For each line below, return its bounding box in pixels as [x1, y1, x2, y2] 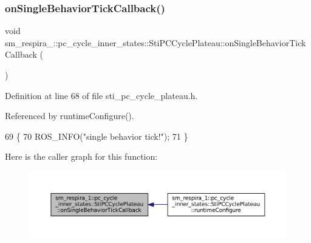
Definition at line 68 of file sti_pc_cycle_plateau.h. [5, 89, 198, 101]
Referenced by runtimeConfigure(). [5, 109, 134, 122]
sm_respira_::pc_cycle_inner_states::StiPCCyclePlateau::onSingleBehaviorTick [5, 36, 306, 49]
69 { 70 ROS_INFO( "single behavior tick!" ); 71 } [5, 129, 188, 142]
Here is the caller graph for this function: [5, 150, 158, 163]
